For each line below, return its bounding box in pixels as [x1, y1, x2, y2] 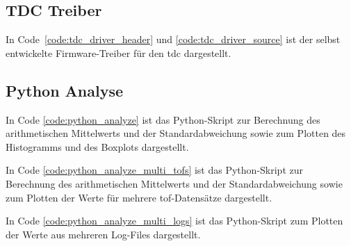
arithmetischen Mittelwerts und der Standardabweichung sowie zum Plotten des [6, 126, 346, 140]
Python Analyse [6, 79, 124, 101]
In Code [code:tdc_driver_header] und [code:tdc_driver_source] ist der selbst [6, 32, 341, 47]
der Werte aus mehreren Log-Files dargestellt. [6, 227, 201, 241]
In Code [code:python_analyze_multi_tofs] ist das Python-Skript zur [6, 163, 303, 177]
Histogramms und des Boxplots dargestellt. [6, 139, 189, 154]
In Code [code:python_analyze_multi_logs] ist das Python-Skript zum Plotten [6, 213, 343, 228]
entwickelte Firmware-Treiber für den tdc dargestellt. [6, 45, 231, 60]
